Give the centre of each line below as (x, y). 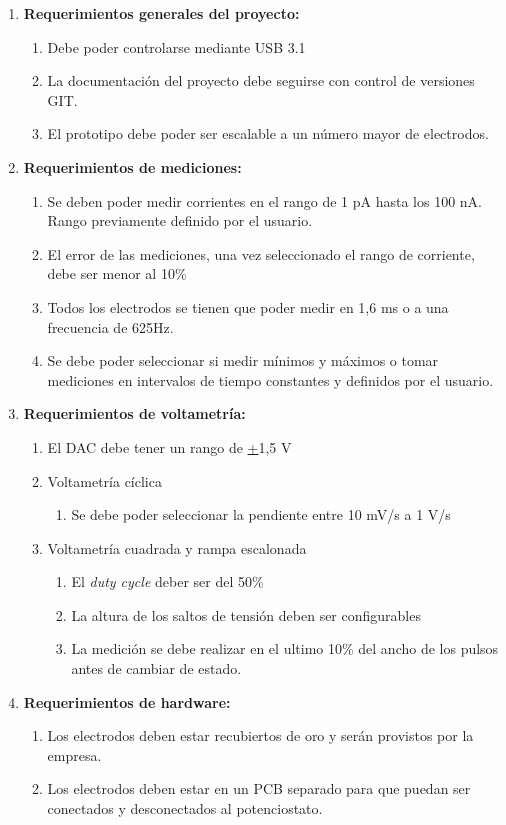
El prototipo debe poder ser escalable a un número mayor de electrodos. (268, 133)
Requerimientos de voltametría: (134, 413)
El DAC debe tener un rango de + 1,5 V (169, 446)
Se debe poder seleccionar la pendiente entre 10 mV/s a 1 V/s (261, 514)
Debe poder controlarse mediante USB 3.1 (176, 46)
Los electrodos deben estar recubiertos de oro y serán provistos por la (260, 735)
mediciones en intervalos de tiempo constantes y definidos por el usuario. (270, 379)
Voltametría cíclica (104, 480)
